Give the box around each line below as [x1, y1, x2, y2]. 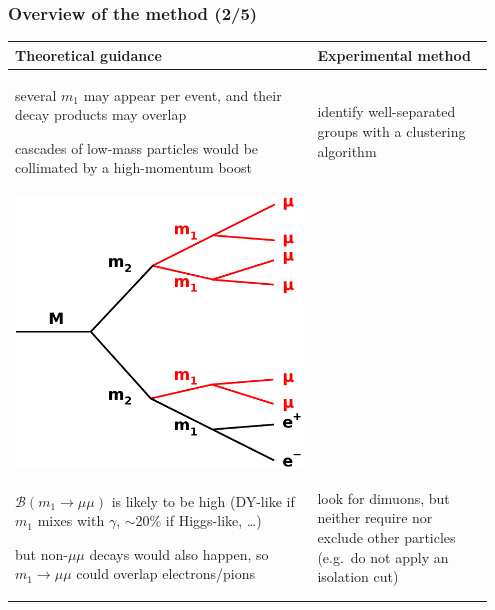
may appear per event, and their [83, 84, 282, 105]
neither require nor [317, 507, 433, 528]
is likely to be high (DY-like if [111, 490, 295, 511]
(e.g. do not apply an [317, 546, 449, 567]
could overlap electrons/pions [76, 563, 256, 584]
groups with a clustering [317, 120, 466, 141]
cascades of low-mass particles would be [15, 137, 259, 158]
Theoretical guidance [15, 44, 162, 65]
